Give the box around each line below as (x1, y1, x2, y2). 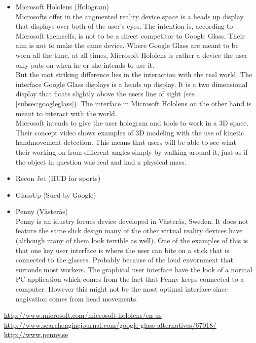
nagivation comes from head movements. (15, 293, 138, 303)
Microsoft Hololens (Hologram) (15, 1, 110, 11)
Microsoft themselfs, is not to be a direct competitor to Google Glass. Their (15, 30, 245, 41)
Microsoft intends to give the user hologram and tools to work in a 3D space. (15, 118, 249, 128)
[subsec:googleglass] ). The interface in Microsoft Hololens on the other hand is (15, 98, 252, 108)
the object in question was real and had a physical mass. (15, 156, 186, 167)
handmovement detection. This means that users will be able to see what (15, 137, 236, 147)
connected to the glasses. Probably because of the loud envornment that (15, 255, 233, 265)
